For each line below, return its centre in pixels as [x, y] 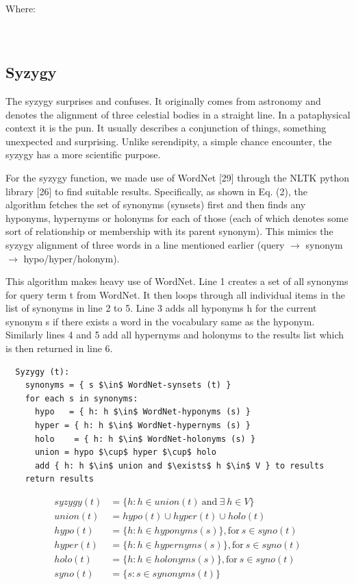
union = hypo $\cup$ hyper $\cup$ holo [125, 452]
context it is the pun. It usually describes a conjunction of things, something [166, 128]
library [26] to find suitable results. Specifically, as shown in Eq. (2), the [156, 191]
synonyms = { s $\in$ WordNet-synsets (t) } [128, 385]
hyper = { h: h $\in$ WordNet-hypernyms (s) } [142, 426]
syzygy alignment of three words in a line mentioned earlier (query [145, 244]
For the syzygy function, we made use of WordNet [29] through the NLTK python [177, 177]
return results [59, 479]
